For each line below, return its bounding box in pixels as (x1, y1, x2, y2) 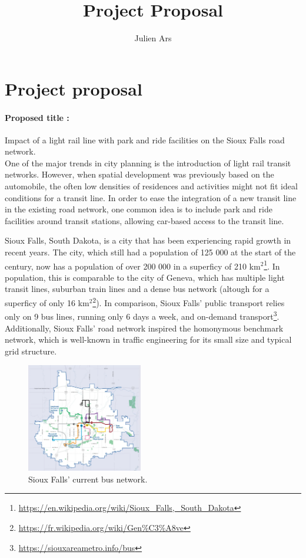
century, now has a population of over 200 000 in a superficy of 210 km (5, 260, 261, 272)
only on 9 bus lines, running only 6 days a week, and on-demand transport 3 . (5, 308, 280, 322)
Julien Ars (134, 32, 172, 44)
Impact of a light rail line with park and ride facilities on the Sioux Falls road (5, 133, 285, 146)
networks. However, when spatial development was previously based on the (5, 168, 274, 180)
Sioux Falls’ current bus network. (28, 472, 148, 485)
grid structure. (5, 344, 57, 357)
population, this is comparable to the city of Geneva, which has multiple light (5, 271, 285, 283)
